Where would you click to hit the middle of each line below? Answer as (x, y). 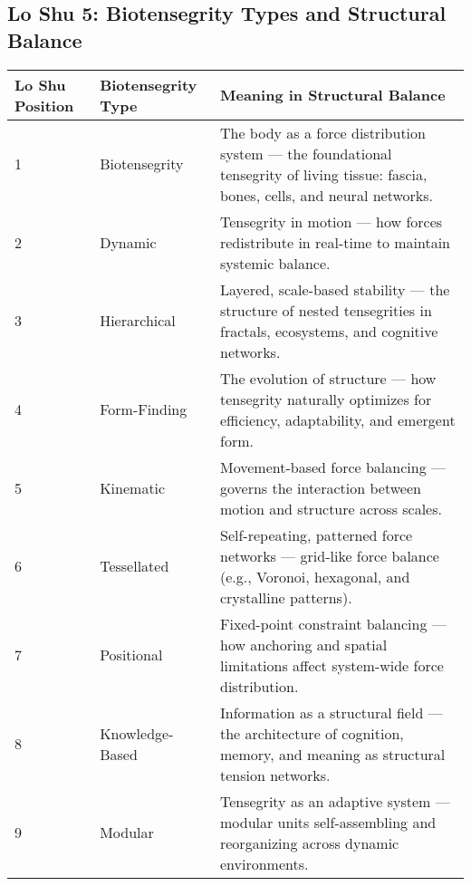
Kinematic (133, 487)
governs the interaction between (320, 487)
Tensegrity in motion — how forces (331, 221)
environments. (264, 863)
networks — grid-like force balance (329, 555)
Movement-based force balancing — (332, 467)
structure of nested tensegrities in (326, 310)
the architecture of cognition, (312, 733)
